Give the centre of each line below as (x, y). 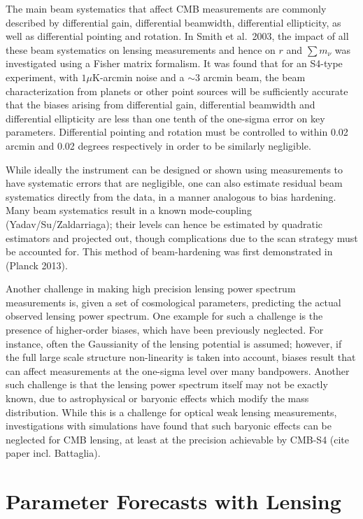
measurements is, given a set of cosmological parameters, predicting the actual (173, 302)
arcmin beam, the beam (254, 77)
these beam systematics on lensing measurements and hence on (141, 49)
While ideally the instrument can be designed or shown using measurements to (175, 169)
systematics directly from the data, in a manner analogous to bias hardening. (171, 196)
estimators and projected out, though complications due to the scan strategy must (182, 237)
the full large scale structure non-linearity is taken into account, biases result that (181, 357)
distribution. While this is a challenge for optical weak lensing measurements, (171, 412)
